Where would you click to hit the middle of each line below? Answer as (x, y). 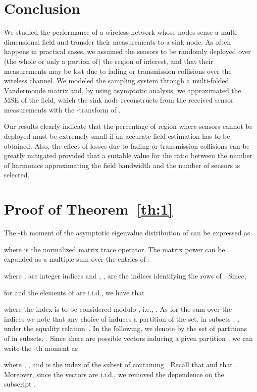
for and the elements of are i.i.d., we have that (74, 292)
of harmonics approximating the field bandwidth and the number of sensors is (122, 165)
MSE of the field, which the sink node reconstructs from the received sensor (119, 100)
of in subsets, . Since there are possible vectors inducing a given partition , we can (128, 338)
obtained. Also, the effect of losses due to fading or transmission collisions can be (127, 145)
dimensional (22, 41)
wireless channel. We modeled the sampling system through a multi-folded (117, 81)
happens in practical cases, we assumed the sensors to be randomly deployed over (128, 51)
